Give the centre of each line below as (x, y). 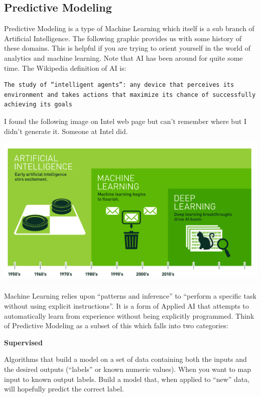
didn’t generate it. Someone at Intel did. (66, 131)
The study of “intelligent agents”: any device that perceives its (119, 85)
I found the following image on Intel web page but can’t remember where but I (125, 121)
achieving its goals (38, 105)
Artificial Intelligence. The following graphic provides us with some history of (123, 38)
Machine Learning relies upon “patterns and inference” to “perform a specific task (130, 296)
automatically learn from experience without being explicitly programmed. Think (129, 315)
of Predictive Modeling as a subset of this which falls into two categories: (116, 325)
